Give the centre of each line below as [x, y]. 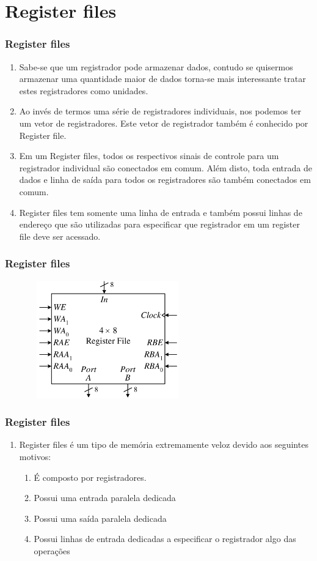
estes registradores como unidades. [84, 90]
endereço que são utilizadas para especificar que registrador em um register [159, 224]
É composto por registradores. [90, 477]
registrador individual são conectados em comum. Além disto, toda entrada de [166, 167]
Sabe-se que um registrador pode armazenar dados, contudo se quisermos [156, 66]
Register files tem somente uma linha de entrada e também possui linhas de [161, 212]
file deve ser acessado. [60, 236]
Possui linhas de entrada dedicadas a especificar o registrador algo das [165, 539]
